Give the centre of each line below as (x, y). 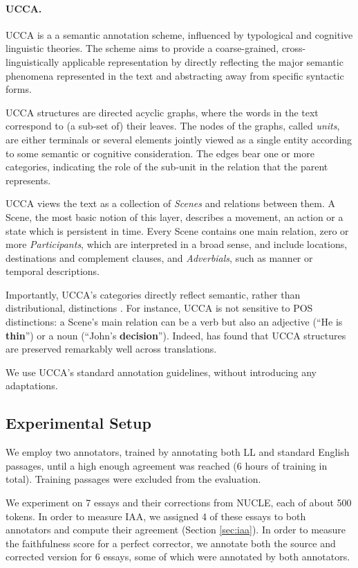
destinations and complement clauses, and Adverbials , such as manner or (159, 257)
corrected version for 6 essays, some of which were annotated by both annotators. (178, 557)
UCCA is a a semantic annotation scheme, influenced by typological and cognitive (179, 34)
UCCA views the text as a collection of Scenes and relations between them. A (171, 203)
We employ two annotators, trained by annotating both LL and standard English (178, 452)
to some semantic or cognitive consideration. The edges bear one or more (160, 153)
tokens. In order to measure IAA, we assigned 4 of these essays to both (156, 516)
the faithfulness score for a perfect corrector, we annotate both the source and (171, 543)
